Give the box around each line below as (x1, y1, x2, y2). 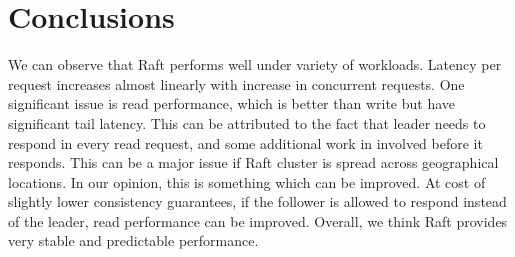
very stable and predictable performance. (8, 230, 259, 251)
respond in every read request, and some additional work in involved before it (8, 132, 483, 153)
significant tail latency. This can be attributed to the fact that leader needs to (8, 112, 486, 133)
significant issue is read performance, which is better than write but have (8, 93, 456, 114)
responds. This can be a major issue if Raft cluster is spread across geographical (8, 152, 499, 173)
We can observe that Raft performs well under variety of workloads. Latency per (8, 54, 502, 75)
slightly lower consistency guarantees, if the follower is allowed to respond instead (8, 191, 507, 212)
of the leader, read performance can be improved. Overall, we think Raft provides (8, 210, 508, 231)
